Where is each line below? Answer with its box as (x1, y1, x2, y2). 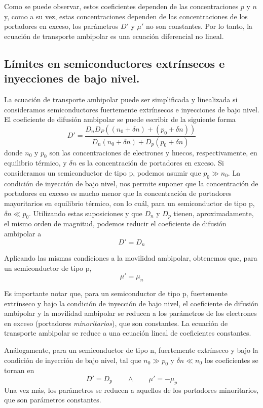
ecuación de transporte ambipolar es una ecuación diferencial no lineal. (4, 30, 224, 41)
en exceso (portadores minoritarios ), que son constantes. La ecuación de (4, 317, 228, 328)
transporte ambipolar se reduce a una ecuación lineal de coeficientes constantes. (4, 328, 251, 338)
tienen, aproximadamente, (173, 208, 254, 218)
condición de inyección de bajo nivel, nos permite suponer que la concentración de (4, 178, 258, 188)
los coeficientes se (204, 354, 258, 365)
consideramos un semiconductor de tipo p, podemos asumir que (4, 168, 201, 178)
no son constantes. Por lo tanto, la (146, 21, 253, 31)
